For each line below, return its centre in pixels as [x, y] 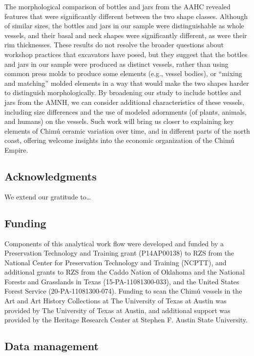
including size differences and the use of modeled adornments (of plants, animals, [126, 111]
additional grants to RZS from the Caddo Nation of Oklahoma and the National [125, 272]
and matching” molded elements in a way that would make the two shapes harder [127, 83]
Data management [52, 346]
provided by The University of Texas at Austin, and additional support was [117, 310]
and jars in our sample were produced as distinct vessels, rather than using [116, 64]
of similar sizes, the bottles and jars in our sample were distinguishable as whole [124, 26]
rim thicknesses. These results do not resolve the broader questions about [114, 45]
